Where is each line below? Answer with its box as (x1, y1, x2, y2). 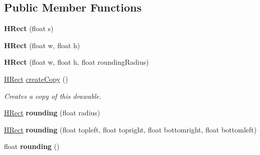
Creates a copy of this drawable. (4, 90, 101, 101)
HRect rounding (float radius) (4, 107, 100, 118)
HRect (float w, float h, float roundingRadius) (4, 57, 149, 67)
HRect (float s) (4, 23, 54, 34)
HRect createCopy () (4, 73, 68, 84)
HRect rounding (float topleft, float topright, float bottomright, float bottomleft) (4, 124, 257, 134)
